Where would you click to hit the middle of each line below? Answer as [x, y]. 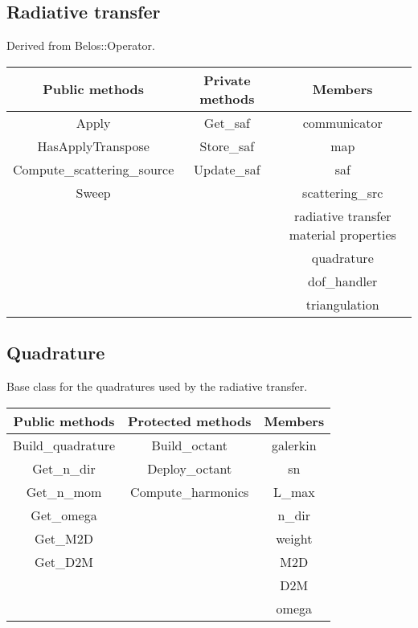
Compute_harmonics [190, 491]
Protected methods [190, 421]
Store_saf [227, 146]
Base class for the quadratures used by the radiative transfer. [157, 386]
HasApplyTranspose [93, 146]
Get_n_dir [64, 468]
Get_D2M [64, 561]
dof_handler [343, 281]
